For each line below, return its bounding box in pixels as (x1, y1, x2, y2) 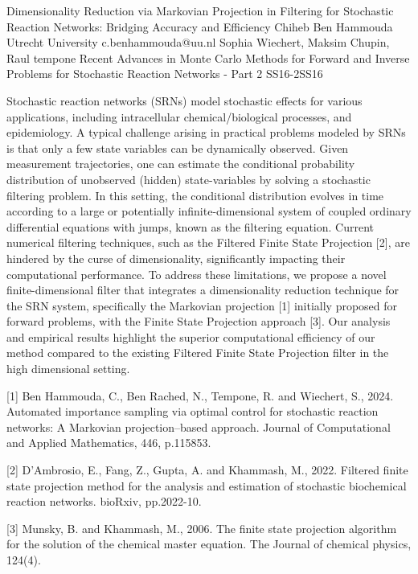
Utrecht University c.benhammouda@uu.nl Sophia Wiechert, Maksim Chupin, (6, 34, 390, 51)
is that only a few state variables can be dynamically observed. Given (6, 139, 349, 156)
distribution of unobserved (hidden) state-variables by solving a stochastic (6, 170, 371, 187)
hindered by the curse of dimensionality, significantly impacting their (6, 249, 346, 266)
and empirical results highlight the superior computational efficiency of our (6, 328, 375, 345)
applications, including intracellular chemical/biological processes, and (6, 108, 352, 125)
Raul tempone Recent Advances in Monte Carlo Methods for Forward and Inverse (6, 49, 410, 66)
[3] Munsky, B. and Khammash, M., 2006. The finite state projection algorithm (6, 519, 397, 536)
